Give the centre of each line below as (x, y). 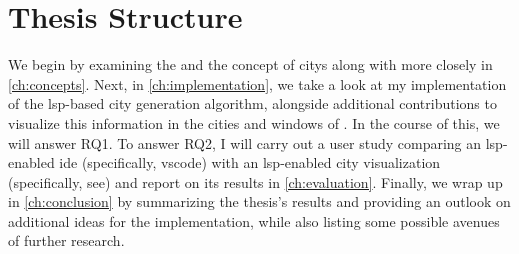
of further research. (66, 240)
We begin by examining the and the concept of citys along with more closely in (250, 64)
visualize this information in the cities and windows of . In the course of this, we (254, 122)
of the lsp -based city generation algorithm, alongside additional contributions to (252, 103)
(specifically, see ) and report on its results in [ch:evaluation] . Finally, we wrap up (255, 181)
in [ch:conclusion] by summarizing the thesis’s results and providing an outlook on (259, 201)
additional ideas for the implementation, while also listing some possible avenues (254, 220)
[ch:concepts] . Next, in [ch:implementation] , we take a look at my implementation (257, 83)
